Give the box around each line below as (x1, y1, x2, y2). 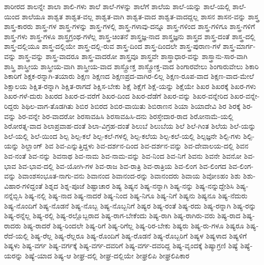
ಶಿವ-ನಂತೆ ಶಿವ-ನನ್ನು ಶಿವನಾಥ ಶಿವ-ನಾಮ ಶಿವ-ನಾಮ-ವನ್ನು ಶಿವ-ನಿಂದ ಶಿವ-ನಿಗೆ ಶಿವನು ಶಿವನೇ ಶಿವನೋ (4, 150, 242, 161)
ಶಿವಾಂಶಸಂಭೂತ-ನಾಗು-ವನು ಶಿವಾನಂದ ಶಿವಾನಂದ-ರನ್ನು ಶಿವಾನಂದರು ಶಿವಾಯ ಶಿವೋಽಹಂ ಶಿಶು (18, 170, 241, 181)
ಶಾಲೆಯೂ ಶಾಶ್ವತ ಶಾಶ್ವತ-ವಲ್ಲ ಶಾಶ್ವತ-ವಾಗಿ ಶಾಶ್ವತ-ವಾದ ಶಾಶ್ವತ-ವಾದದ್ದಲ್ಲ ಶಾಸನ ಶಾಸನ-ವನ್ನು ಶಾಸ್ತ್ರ (21, 11, 259, 21)
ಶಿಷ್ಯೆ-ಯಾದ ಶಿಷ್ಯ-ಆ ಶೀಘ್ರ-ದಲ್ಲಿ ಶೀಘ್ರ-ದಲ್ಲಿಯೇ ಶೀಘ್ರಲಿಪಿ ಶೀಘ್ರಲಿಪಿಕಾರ (25, 250, 190, 260)
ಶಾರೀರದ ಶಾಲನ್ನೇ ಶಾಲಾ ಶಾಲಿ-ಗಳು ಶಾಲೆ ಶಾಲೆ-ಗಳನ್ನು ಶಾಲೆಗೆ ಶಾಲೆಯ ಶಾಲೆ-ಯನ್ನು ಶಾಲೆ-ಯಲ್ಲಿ (4, 1, 230, 11)
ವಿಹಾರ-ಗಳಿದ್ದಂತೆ (4, 180, 43, 191)
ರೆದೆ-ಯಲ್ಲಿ (4, 230, 28, 241)
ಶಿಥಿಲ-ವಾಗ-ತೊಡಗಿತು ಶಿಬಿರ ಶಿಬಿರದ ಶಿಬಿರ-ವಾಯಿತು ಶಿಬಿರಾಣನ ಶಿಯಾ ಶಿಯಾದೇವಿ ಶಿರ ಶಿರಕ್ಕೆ (21, 100, 241, 111)
